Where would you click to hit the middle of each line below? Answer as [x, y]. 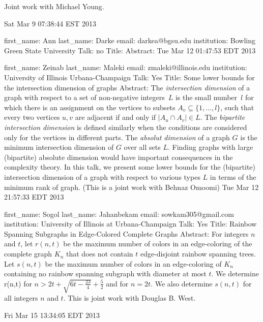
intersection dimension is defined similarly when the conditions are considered [126, 127]
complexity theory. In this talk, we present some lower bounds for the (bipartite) [130, 167]
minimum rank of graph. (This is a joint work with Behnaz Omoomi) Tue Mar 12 [131, 187]
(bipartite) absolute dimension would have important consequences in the [119, 157]
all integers [21, 298]
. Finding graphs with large [210, 147]
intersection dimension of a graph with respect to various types [102, 176]
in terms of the [233, 176]
